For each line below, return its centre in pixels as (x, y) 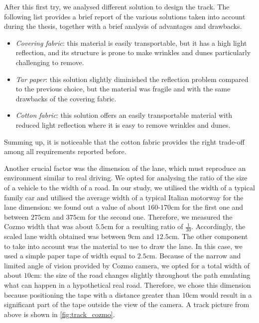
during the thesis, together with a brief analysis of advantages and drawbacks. (123, 26)
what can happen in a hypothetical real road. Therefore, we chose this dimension (128, 285)
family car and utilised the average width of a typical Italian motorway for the (124, 197)
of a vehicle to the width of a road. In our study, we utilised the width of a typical (129, 187)
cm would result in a (220, 294)
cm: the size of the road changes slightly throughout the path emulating (141, 275)
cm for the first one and (207, 207)
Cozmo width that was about (49, 226)
